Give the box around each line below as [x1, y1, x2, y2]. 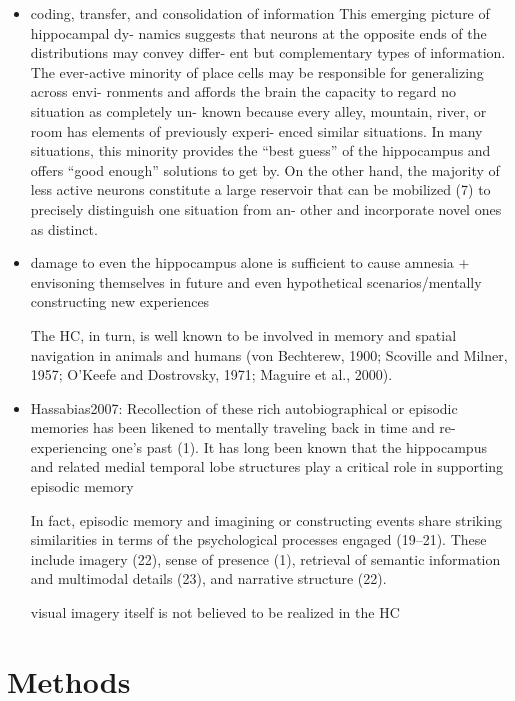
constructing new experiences [30, 291, 210, 312]
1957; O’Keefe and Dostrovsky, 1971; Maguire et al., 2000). [30, 364, 393, 385]
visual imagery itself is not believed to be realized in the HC [30, 602, 400, 623]
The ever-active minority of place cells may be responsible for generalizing [30, 61, 484, 82]
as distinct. [30, 218, 98, 239]
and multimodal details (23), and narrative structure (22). [30, 568, 387, 589]
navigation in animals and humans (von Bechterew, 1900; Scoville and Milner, [30, 344, 508, 365]
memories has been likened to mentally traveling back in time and [30, 417, 435, 438]
